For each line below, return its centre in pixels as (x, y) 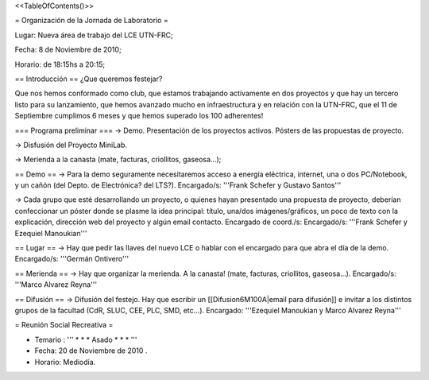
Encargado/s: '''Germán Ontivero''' (72, 259)
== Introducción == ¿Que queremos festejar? (89, 79)
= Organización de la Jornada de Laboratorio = (91, 21)
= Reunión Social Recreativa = (64, 325)
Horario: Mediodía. (65, 362)
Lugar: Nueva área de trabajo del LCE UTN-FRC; (94, 35)
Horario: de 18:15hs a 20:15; (60, 64)
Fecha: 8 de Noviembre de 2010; (68, 50)
